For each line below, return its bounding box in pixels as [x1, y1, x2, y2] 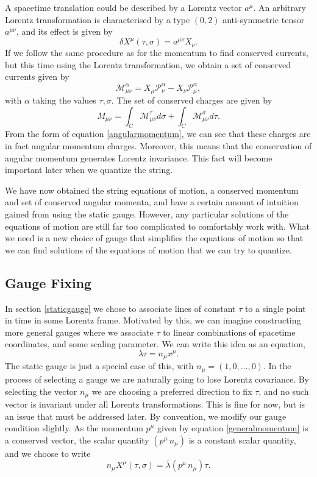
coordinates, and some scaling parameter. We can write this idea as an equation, [5, 337, 305, 350]
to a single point [244, 302, 306, 314]
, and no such [258, 384, 309, 397]
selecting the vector [5, 384, 77, 397]
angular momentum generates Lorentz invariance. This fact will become [5, 151, 272, 164]
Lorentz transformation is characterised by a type [5, 13, 190, 26]
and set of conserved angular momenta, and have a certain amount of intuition [5, 196, 299, 208]
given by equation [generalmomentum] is [157, 422, 308, 434]
